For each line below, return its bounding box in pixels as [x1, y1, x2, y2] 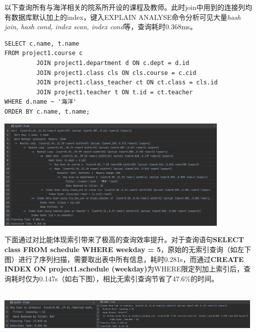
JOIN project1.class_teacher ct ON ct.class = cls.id [36, 79, 218, 86]
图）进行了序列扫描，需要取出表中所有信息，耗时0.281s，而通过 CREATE [4, 254, 244, 264]
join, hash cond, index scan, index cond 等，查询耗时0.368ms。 [4, 21, 197, 32]
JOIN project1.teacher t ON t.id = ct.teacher [36, 88, 193, 96]
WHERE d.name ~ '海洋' [4, 98, 77, 106]
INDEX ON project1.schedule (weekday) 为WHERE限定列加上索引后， [4, 264, 244, 274]
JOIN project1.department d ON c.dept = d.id [36, 59, 190, 66]
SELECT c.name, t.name [4, 40, 79, 47]
